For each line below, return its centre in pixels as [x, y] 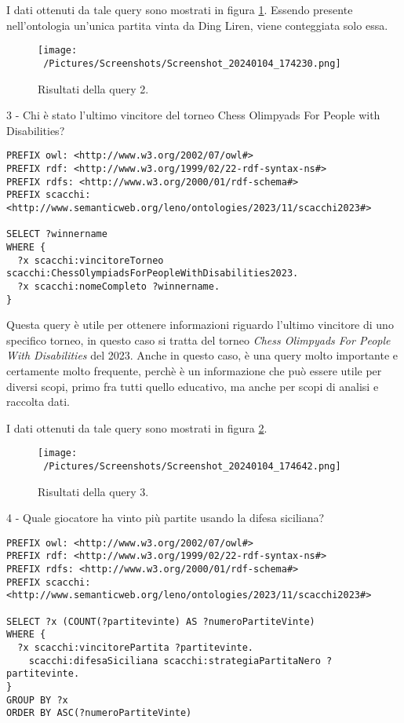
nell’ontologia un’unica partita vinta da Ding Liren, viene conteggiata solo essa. [197, 25]
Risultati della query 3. [93, 491]
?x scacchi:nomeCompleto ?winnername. [119, 286]
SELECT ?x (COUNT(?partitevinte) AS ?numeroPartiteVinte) [161, 621]
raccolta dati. [38, 402]
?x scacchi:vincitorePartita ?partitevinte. [135, 648]
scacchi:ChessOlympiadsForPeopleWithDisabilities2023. [153, 274]
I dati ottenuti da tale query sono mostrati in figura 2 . [137, 427]
